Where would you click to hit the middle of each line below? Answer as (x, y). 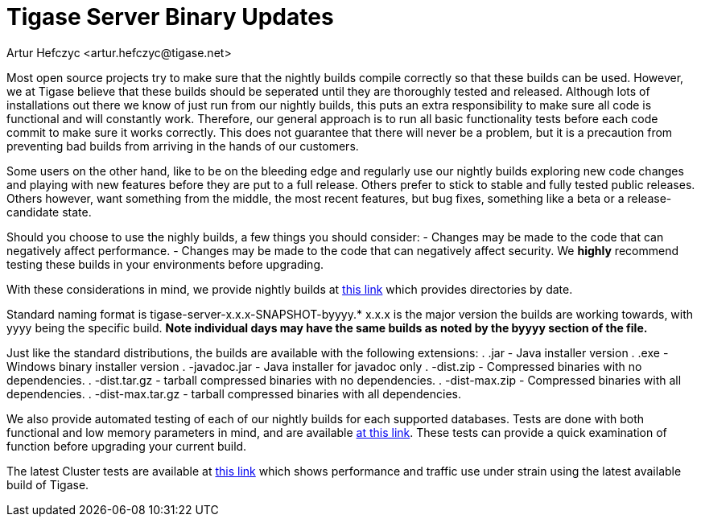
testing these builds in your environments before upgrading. (165, 264)
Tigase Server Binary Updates (170, 17)
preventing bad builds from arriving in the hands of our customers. (183, 146)
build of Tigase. (48, 484)
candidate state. (49, 212)
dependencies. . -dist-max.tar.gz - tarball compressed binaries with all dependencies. (234, 393)
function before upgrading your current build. (127, 446)
